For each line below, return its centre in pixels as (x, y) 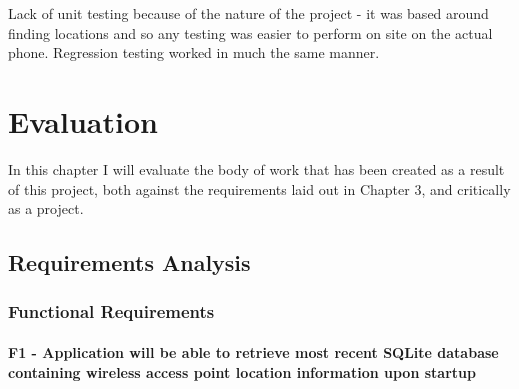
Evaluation (83, 120)
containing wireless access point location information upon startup (242, 371)
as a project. (46, 208)
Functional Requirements (111, 311)
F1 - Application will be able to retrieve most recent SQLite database (253, 351)
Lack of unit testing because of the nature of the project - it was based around (248, 13)
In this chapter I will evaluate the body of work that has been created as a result (256, 168)
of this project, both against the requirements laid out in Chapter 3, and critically (259, 188)
